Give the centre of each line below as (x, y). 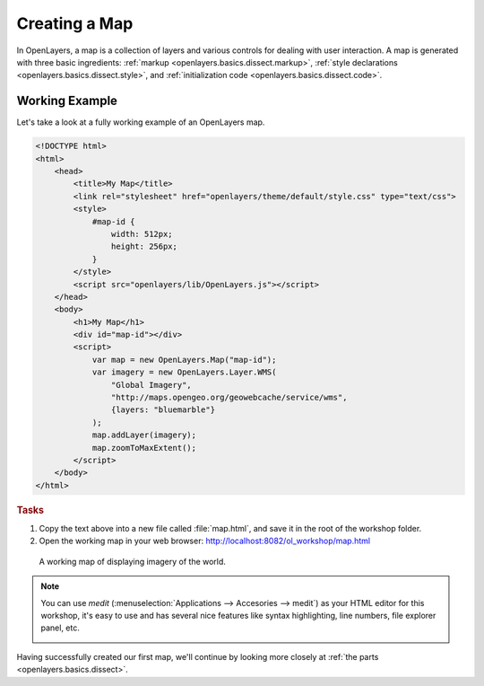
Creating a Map (75, 23)
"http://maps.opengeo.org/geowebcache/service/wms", (229, 398)
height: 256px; (144, 246)
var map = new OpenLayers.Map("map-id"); (184, 360)
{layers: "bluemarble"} (163, 410)
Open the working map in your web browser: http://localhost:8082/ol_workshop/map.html (205, 541)
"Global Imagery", (151, 385)
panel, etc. (60, 628)
